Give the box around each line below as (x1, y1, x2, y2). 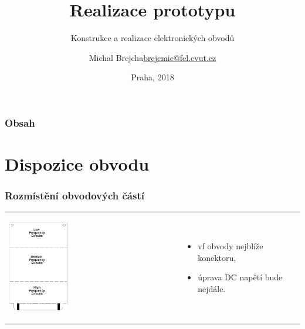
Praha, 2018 (131, 71, 174, 83)
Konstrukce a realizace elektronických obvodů (70, 32, 235, 44)
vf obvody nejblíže (198, 240, 263, 252)
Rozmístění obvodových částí (5, 188, 144, 203)
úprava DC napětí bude (198, 271, 283, 283)
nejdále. (198, 282, 226, 294)
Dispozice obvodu (5, 152, 150, 176)
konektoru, (198, 251, 236, 263)
